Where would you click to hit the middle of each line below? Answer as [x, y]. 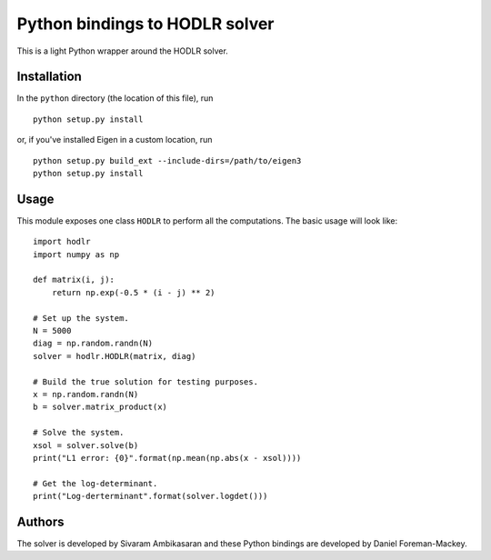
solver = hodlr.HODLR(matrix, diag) [115, 356]
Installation [49, 77]
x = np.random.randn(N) [86, 394]
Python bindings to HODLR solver [145, 24]
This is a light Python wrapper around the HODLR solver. [123, 51]
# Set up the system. [81, 318]
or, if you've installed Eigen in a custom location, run [115, 140]
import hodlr [62, 242]
